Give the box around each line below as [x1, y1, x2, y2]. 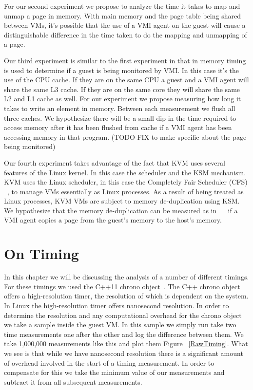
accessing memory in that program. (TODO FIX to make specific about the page [4, 131, 247, 142]
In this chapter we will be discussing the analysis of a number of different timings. [4, 272, 249, 282]
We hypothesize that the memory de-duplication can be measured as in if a [4, 205, 238, 215]
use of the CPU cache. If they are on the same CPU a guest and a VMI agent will [4, 74, 249, 85]
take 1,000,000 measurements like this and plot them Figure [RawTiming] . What [4, 338, 248, 349]
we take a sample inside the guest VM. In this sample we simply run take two [4, 319, 236, 330]
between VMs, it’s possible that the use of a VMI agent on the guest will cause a [4, 20, 246, 30]
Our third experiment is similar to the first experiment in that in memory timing [4, 55, 246, 65]
